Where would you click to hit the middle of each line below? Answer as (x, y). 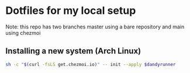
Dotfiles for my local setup (71, 11)
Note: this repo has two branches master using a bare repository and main (95, 27)
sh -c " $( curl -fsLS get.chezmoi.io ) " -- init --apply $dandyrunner (91, 64)
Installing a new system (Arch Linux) (73, 51)
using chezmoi (23, 32)
